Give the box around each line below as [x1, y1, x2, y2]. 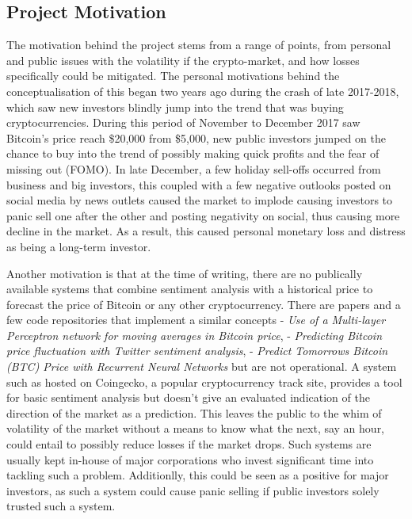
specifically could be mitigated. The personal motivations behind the [6, 67, 340, 84]
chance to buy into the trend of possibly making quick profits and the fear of [6, 145, 380, 162]
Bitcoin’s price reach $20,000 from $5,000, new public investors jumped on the [6, 129, 386, 146]
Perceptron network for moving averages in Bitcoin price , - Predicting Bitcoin [6, 326, 382, 343]
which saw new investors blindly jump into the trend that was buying [6, 98, 344, 115]
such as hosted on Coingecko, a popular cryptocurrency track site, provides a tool [6, 373, 402, 390]
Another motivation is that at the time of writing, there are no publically [6, 265, 363, 281]
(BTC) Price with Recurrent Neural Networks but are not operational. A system [6, 358, 397, 375]
